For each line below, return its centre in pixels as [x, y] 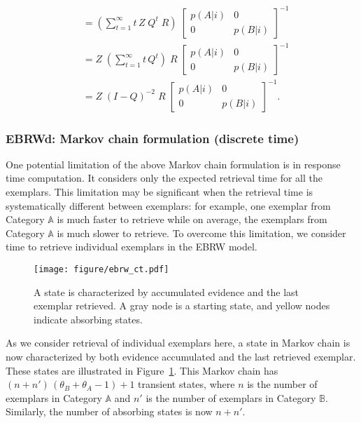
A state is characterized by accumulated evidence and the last [167, 291]
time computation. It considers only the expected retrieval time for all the [164, 178]
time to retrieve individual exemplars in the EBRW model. [132, 247]
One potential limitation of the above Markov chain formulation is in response [173, 164]
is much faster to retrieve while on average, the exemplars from [192, 219]
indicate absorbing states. [88, 319]
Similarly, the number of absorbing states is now [109, 411]
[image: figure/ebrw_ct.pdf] [101, 269]
